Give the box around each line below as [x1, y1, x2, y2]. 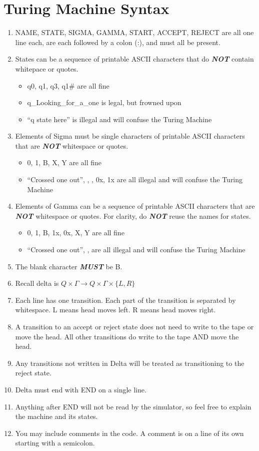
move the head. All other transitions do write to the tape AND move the [15, 331, 239, 341]
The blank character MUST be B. [15, 261, 122, 271]
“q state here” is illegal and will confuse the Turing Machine [27, 114, 212, 124]
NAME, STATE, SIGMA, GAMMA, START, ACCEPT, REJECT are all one [15, 27, 254, 38]
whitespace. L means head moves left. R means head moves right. [15, 304, 216, 315]
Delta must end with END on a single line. [15, 384, 146, 394]
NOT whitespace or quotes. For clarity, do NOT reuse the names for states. [15, 210, 251, 221]
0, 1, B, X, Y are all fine [27, 157, 101, 168]
